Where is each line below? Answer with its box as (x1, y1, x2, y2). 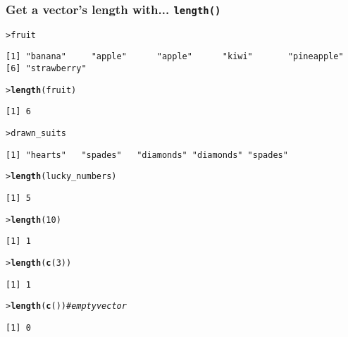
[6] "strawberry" (6, 63, 87, 74)
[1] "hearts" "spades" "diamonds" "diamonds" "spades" (6, 149, 288, 160)
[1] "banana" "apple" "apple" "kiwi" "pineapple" (6, 51, 344, 62)
